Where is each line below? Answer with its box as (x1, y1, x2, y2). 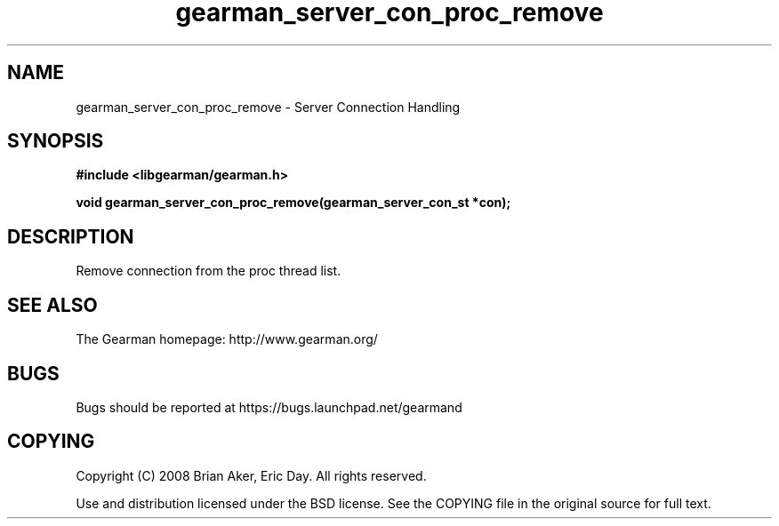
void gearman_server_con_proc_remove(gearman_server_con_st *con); (76, 195, 511, 211)
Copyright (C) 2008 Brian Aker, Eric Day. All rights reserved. (76, 467, 427, 483)
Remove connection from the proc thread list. (76, 263, 341, 279)
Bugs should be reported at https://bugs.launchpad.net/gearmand (76, 399, 462, 415)
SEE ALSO (7, 293, 98, 316)
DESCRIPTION (7, 225, 134, 248)
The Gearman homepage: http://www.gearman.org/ (76, 331, 378, 347)
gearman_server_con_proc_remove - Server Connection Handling (76, 99, 461, 115)
